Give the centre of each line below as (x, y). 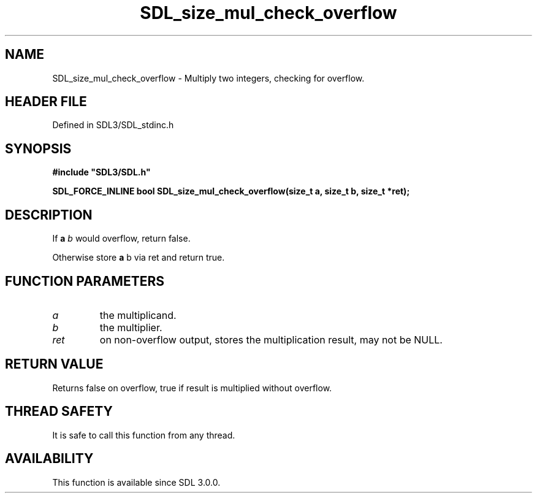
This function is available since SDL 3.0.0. (136, 482)
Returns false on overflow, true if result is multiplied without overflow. (192, 388)
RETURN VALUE (54, 364)
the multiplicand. (138, 315)
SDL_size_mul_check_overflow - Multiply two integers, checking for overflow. (208, 78)
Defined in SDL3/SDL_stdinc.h (113, 125)
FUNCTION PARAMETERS (85, 281)
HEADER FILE (46, 102)
